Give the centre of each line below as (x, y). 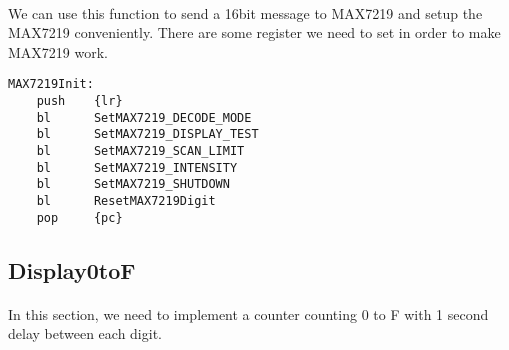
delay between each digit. (85, 333)
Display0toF (72, 269)
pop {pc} (79, 217)
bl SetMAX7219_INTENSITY (137, 167)
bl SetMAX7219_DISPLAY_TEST (147, 134)
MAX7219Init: (51, 84)
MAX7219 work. (58, 51)
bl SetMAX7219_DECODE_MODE (144, 117)
